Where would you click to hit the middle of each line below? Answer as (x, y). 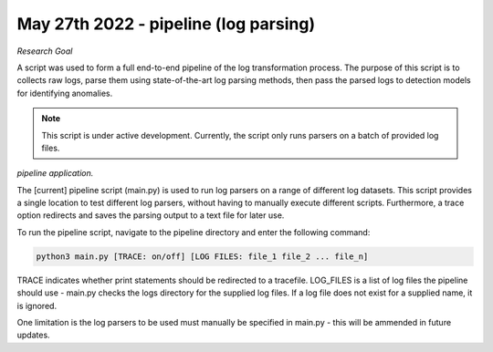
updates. (33, 335)
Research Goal (45, 51)
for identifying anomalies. (65, 93)
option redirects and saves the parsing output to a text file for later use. (151, 215)
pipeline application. (55, 173)
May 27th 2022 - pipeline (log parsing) (166, 24)
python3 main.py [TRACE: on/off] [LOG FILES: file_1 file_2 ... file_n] (202, 256)
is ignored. (37, 305)
